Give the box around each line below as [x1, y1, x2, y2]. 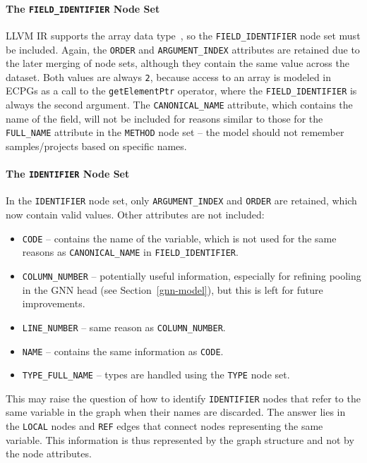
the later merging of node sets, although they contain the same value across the [6, 56, 349, 70]
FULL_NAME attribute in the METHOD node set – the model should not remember [6, 125, 344, 140]
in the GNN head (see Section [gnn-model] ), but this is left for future [22, 282, 323, 297]
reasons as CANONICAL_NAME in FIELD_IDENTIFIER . [22, 245, 239, 259]
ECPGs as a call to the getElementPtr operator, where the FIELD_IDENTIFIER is [6, 83, 357, 98]
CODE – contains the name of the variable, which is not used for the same [22, 230, 337, 245]
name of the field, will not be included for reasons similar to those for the [6, 111, 323, 125]
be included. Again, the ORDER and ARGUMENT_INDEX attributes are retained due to [6, 42, 360, 56]
